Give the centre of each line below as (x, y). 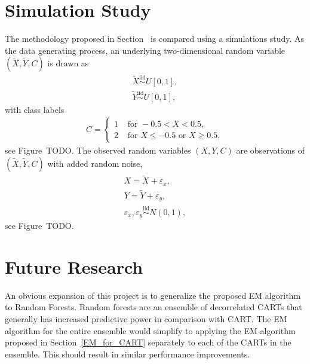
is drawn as (68, 63)
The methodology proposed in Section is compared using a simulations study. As (155, 39)
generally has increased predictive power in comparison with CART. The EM (146, 319)
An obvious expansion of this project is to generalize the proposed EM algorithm (153, 295)
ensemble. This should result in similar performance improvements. (128, 354)
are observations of (271, 150)
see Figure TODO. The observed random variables (98, 150)
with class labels (35, 109)
